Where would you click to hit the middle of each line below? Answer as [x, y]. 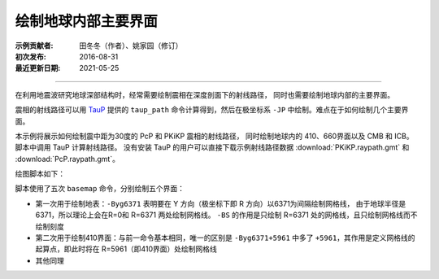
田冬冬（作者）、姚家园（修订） [131, 46]
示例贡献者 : [34, 46]
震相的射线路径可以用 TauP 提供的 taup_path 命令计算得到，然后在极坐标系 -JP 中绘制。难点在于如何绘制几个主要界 [212, 110]
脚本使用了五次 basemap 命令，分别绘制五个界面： [100, 189]
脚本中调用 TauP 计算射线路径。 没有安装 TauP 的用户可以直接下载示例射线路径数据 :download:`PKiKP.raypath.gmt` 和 [212, 147]
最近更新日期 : [38, 68]
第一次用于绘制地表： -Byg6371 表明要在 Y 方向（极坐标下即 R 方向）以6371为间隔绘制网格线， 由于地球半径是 [221, 203]
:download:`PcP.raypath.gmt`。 [67, 159]
